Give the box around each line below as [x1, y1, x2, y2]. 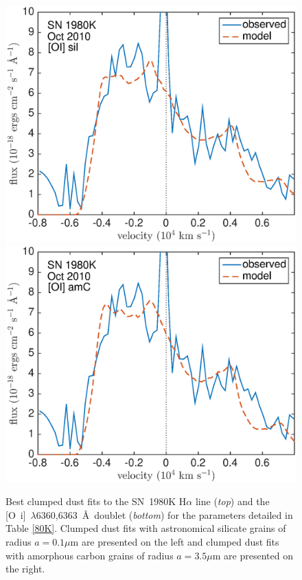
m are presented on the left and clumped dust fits [70, 534, 279, 548]
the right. [5, 561, 45, 576]
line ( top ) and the [195, 494, 270, 509]
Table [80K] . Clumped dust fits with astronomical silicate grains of [5, 521, 286, 535]
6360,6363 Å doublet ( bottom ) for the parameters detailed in [36, 507, 293, 522]
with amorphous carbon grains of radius [5, 548, 174, 562]
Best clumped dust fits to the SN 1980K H [5, 494, 187, 509]
